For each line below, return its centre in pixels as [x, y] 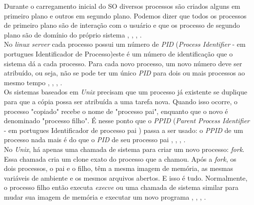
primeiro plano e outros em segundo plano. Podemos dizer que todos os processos [125, 15]
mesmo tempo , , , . [33, 82]
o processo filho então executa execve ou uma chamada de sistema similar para [121, 187]
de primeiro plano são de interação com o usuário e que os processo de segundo [122, 25]
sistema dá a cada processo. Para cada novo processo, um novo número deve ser [123, 63]
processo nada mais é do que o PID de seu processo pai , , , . [95, 140]
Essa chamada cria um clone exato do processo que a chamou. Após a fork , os [120, 158]
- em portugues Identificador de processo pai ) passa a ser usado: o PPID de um [124, 130]
